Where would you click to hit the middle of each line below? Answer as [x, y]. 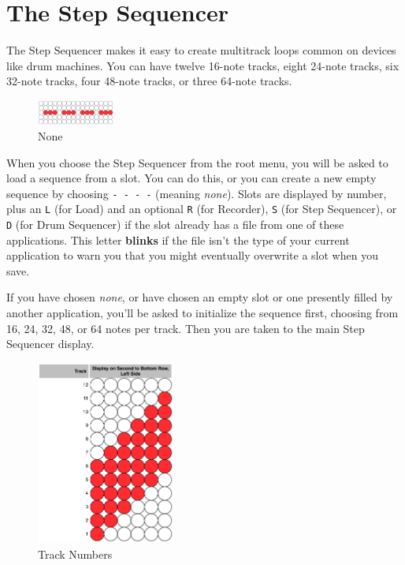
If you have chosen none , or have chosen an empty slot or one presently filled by [200, 297]
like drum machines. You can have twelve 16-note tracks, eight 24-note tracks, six [203, 65]
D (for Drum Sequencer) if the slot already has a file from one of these [175, 224]
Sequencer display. [50, 344]
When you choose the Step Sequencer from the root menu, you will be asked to [197, 162]
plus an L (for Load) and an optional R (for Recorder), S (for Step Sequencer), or [202, 209]
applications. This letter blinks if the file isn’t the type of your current [178, 239]
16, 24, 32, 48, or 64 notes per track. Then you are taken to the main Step [186, 328]
